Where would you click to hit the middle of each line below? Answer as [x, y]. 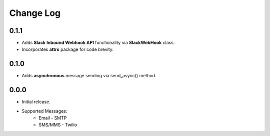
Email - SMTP [53, 118]
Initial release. [36, 102]
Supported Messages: [44, 111]
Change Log [35, 13]
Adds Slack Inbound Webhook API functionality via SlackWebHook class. [98, 43]
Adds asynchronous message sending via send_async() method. [89, 76]
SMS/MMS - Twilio [58, 125]
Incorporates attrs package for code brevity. [67, 49]
